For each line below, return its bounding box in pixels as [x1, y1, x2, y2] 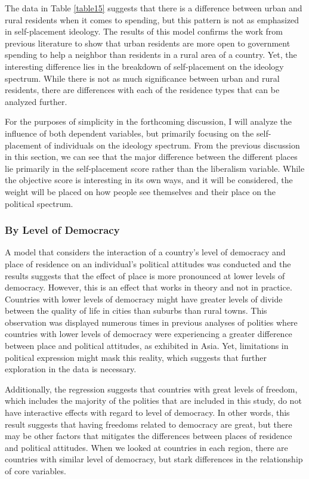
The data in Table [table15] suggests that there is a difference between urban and [5, 2, 302, 14]
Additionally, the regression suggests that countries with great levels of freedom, [5, 382, 298, 395]
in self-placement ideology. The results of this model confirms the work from [5, 25, 283, 38]
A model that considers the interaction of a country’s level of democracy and [5, 246, 286, 258]
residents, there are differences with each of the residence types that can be [5, 84, 280, 96]
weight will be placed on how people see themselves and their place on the [5, 185, 276, 197]
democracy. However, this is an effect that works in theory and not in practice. [5, 281, 292, 293]
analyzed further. [5, 95, 67, 107]
